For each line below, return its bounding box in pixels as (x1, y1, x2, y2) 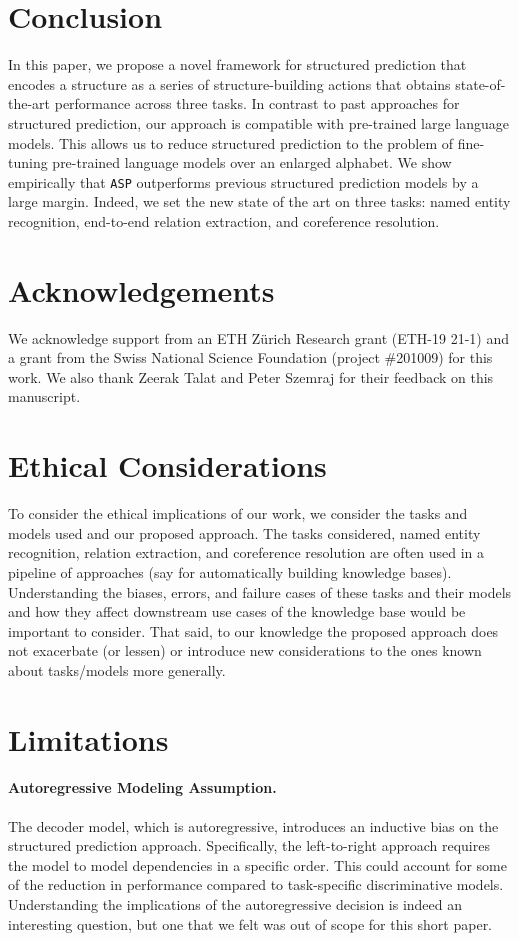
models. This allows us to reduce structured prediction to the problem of (8, 132, 454, 153)
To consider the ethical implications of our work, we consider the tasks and (8, 503, 468, 524)
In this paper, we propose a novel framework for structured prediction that (8, 54, 467, 75)
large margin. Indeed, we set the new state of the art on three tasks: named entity (8, 191, 511, 212)
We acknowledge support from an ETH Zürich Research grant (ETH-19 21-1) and (8, 327, 510, 348)
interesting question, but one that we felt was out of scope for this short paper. (8, 913, 493, 934)
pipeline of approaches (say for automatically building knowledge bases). (8, 561, 452, 582)
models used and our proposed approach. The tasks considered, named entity (8, 522, 481, 543)
